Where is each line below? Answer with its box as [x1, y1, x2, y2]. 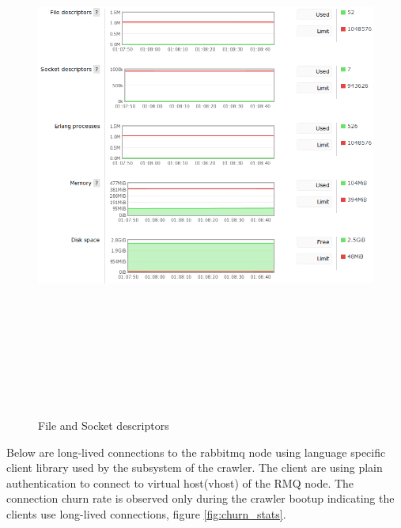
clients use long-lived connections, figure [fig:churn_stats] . [6, 505, 286, 522]
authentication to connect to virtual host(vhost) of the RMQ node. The [6, 474, 354, 491]
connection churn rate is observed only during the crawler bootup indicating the [6, 490, 395, 507]
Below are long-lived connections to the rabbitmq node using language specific [6, 443, 386, 460]
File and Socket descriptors [38, 416, 169, 433]
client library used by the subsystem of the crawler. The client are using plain [6, 459, 383, 476]
